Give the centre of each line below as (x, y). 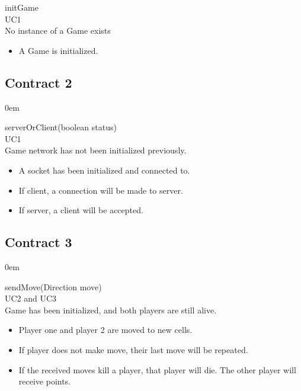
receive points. (45, 381)
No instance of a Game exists (58, 31)
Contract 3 (39, 242)
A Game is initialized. (58, 50)
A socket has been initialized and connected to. (104, 170)
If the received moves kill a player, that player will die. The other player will (157, 369)
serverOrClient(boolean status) (61, 127)
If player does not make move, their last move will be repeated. (133, 349)
